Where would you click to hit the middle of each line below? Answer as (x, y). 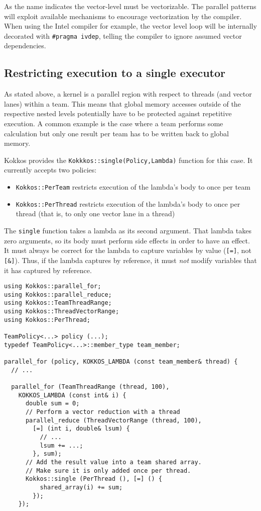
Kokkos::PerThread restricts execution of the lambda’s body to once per (128, 203)
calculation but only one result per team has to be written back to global (116, 133)
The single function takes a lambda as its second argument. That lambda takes (128, 230)
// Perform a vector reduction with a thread (103, 412)
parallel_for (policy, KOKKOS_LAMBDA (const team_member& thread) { (121, 362)
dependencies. (25, 46)
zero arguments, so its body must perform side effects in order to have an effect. (127, 240)
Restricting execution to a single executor (115, 73)
